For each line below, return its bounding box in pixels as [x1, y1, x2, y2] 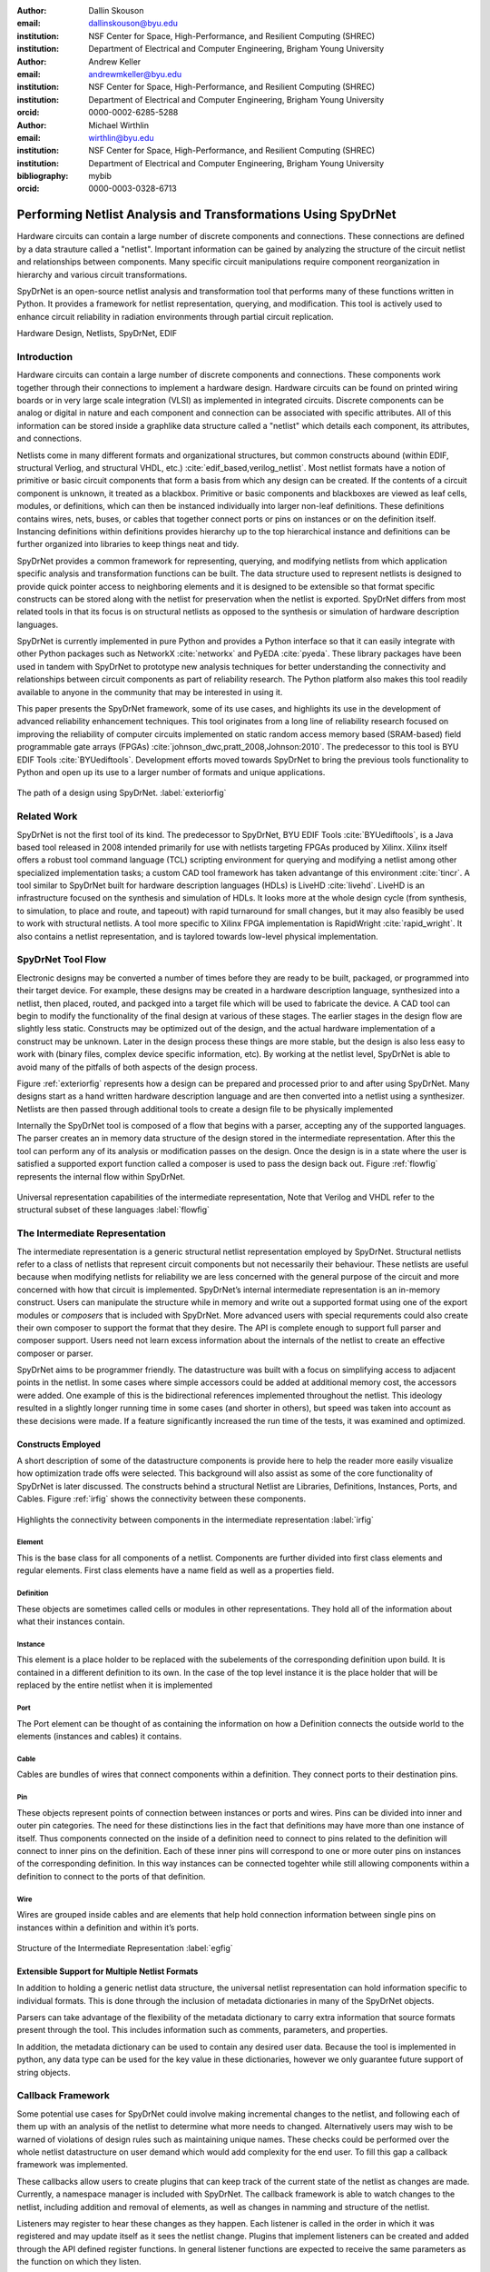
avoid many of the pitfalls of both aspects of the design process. [16, 1061, 258, 1072]
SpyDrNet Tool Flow [16, 953, 107, 966]
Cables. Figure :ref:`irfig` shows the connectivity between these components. [16, 1493, 307, 1504]
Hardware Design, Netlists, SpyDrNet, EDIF [16, 328, 178, 339]
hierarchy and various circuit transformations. [16, 269, 188, 280]
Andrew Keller [88, 55, 142, 67]
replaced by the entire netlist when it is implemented [16, 1679, 213, 1690]
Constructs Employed [16, 1439, 102, 1450]
